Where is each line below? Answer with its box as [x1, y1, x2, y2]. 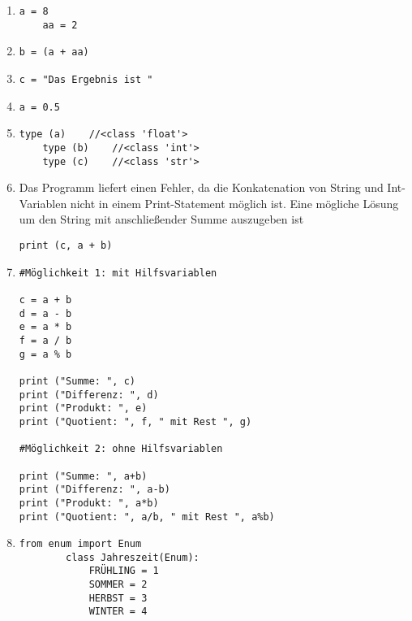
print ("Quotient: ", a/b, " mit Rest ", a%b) [19, 510, 275, 523]
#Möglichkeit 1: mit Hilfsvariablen [19, 267, 217, 279]
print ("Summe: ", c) [19, 375, 135, 387]
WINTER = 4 [88, 606, 148, 618]
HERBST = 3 [88, 592, 148, 604]
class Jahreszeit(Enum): [66, 551, 200, 563]
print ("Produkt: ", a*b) [19, 497, 159, 509]
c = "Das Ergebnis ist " [19, 73, 153, 85]
